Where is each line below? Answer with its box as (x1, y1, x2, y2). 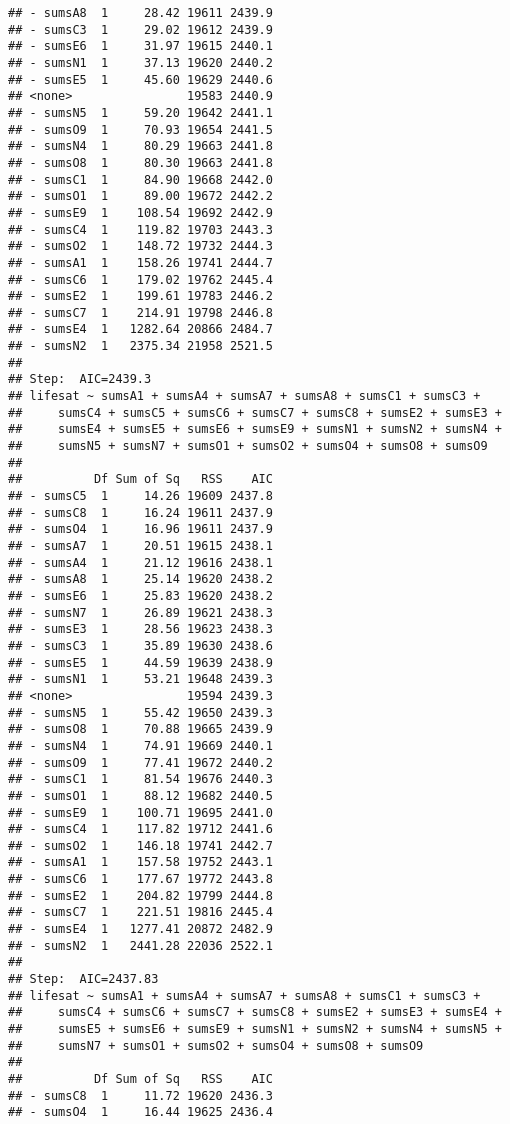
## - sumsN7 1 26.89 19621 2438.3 (8, 605, 273, 620)
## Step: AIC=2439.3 (8, 372, 152, 387)
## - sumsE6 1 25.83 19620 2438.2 (8, 588, 273, 603)
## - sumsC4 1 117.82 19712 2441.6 (8, 822, 273, 837)
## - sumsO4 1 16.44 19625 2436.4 (8, 1105, 273, 1120)
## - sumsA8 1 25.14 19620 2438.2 (8, 572, 273, 587)
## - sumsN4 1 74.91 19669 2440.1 (8, 738, 273, 753)
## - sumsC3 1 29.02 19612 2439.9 (8, 22, 273, 37)
